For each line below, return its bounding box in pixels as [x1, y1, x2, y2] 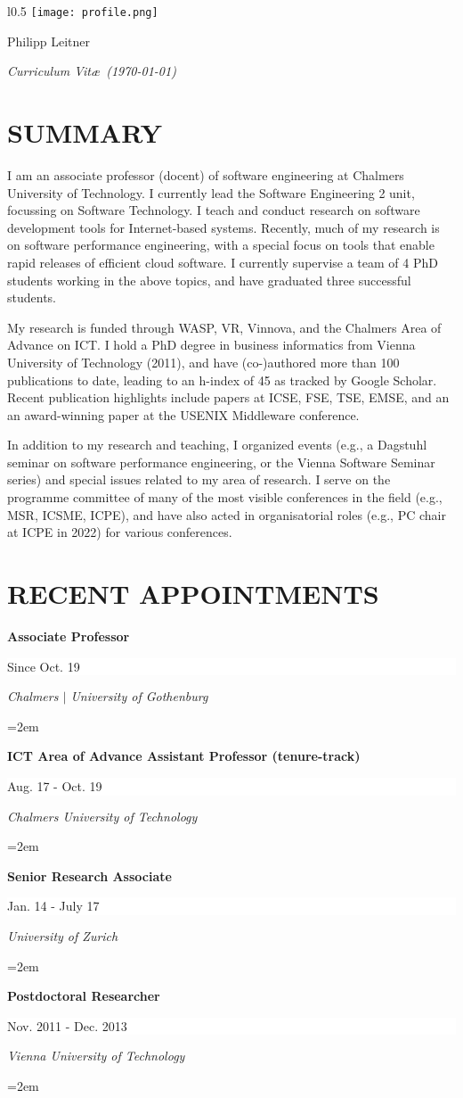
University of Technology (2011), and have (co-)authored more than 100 [7, 352, 400, 371]
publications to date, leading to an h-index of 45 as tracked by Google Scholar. [7, 370, 437, 389]
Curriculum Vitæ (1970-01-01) [7, 62, 176, 80]
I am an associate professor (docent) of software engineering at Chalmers [7, 165, 404, 184]
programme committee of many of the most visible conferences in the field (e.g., [7, 488, 443, 507]
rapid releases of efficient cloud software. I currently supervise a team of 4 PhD [7, 252, 438, 271]
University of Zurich [7, 926, 118, 945]
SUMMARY [7, 114, 162, 151]
